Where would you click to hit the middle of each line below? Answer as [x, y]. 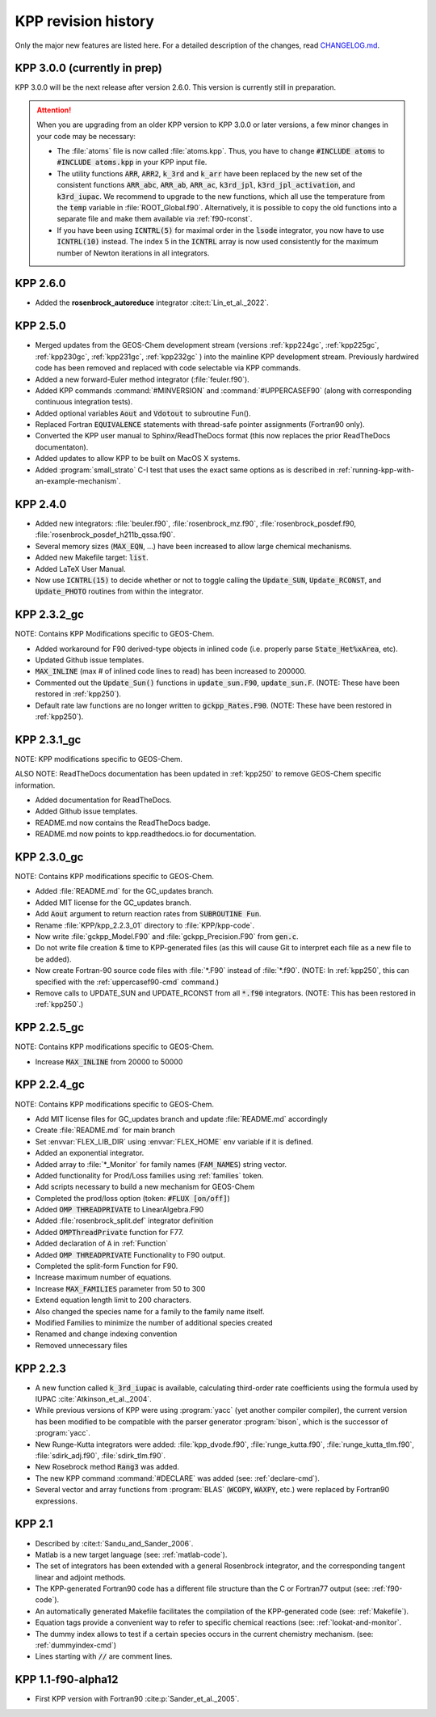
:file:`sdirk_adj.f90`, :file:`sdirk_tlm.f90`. [100, 1456]
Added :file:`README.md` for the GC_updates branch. [124, 891]
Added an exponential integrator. [90, 1153]
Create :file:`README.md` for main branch [105, 1130]
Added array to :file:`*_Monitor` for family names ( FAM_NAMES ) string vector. [161, 1164]
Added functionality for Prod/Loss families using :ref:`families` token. [149, 1175]
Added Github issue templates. [86, 811]
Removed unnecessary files [82, 1345]
